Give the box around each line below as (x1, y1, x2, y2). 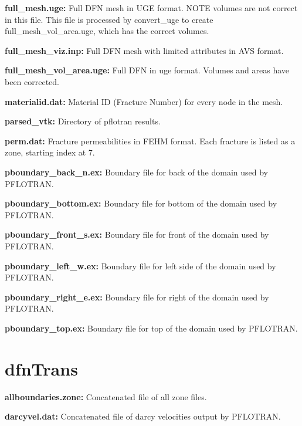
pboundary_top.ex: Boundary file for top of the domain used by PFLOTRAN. (5, 322, 298, 334)
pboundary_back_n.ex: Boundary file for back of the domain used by (5, 165, 268, 178)
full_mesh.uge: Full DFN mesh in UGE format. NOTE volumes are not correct (5, 2, 298, 13)
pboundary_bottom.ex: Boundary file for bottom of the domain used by (5, 197, 277, 209)
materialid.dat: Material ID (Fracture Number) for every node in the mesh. (5, 95, 283, 107)
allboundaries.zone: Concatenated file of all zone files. (5, 390, 207, 403)
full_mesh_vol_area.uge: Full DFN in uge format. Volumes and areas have (5, 64, 290, 76)
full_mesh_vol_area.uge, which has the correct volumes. (5, 25, 209, 37)
